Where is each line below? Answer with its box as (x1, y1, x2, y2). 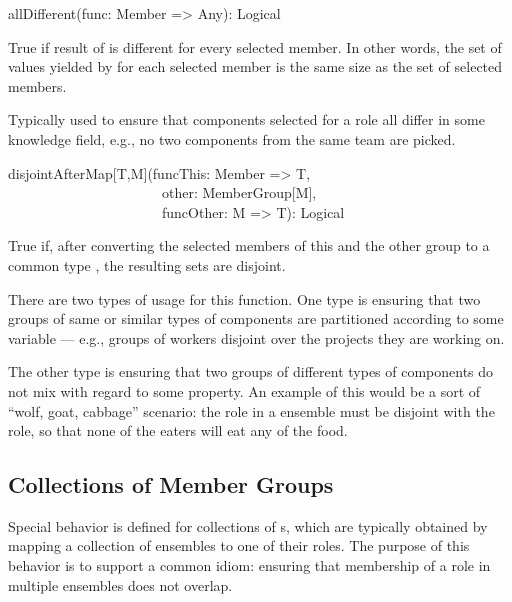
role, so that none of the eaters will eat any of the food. (8, 420, 348, 441)
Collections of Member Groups (8, 469, 334, 500)
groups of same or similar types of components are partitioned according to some (8, 308, 504, 329)
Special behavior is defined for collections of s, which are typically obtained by (8, 515, 488, 536)
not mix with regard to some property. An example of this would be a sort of (8, 380, 481, 401)
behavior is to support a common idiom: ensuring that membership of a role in (8, 555, 491, 576)
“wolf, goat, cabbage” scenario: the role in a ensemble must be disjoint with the (8, 400, 495, 421)
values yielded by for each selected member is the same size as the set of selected (8, 56, 503, 77)
